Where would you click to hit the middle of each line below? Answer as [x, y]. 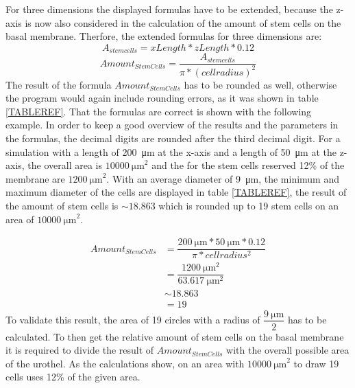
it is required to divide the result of [80, 350]
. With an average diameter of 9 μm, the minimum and [223, 178]
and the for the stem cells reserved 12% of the [248, 165]
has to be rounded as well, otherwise [260, 84]
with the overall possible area [288, 350]
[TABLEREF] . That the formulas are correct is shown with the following [159, 111]
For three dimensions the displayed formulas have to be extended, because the [169, 9]
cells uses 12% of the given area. [73, 377]
